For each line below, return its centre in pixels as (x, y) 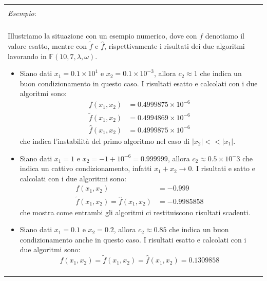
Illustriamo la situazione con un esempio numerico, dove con (102, 36)
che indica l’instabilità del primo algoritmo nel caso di (105, 140)
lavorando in (27, 56)
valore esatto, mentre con (47, 45)
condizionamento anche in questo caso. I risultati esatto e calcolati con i (133, 239)
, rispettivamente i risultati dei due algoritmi (175, 45)
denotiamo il (225, 36)
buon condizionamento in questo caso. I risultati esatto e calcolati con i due (139, 83)
